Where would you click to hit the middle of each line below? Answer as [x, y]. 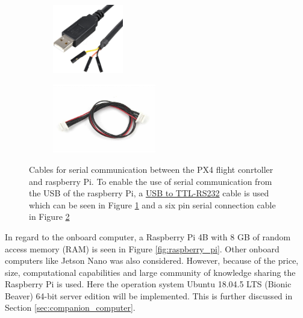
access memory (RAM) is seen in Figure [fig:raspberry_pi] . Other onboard [142, 248]
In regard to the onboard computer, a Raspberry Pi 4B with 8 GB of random [148, 236]
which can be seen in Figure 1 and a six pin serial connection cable [152, 204]
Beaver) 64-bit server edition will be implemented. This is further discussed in [149, 295]
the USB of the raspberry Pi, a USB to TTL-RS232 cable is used [149, 193]
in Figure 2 [49, 217]
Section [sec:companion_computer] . [70, 307]
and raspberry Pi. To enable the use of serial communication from [151, 181]
